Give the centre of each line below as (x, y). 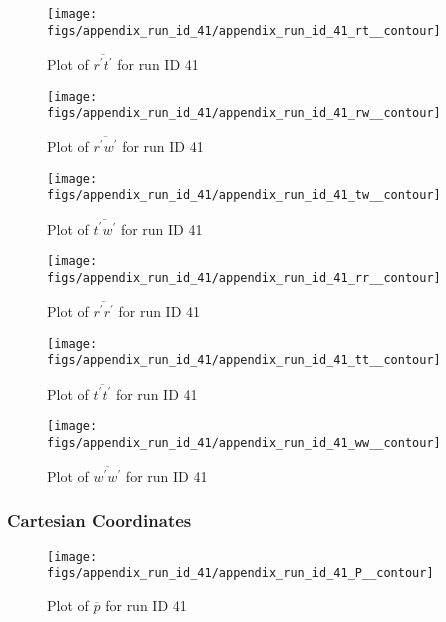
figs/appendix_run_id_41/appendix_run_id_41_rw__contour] (244, 113)
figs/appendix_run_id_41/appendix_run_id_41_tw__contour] (244, 195)
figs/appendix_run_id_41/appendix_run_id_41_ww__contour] (244, 442)
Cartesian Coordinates (99, 520)
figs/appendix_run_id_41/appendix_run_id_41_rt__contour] (244, 30)
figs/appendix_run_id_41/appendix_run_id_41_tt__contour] (244, 360)
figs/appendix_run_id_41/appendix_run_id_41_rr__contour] (244, 278)
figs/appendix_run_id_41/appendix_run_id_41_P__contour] (240, 573)
